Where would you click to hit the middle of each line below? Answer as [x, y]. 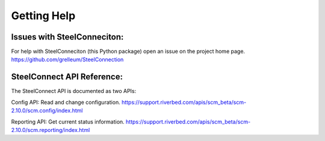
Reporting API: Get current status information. [68, 121]
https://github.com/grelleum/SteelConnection [67, 59]
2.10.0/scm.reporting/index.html [51, 130]
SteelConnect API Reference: [67, 77]
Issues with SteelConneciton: [67, 37]
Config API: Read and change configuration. [66, 102]
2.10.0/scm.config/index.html [47, 110]
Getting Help [43, 16]
